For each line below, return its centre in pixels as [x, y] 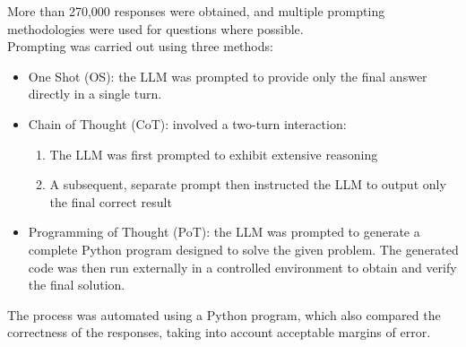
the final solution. [77, 285]
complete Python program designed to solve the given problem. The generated [243, 249]
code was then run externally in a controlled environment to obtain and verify [242, 267]
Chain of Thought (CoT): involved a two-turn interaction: [187, 123]
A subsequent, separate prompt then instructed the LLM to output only [248, 184]
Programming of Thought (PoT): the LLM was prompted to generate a [224, 232]
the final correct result [111, 201]
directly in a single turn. [95, 94]
